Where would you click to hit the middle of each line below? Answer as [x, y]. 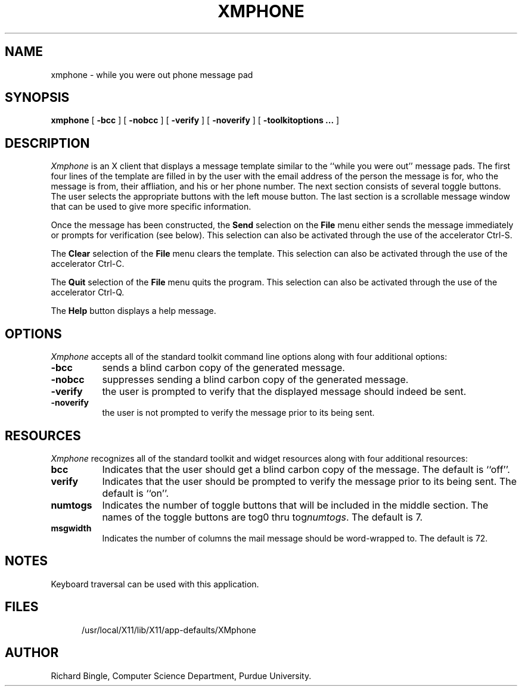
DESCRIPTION [47, 143]
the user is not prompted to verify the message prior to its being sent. [238, 413]
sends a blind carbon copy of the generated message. [223, 368]
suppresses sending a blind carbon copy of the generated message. [255, 380]
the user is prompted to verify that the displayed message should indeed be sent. [284, 392]
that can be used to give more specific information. [151, 207]
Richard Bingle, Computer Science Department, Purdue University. [181, 676]
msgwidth [71, 528]
